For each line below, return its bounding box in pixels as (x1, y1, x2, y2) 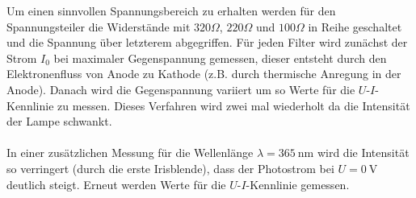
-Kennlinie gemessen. (246, 175, 350, 192)
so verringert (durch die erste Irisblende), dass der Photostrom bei (6, 159, 334, 176)
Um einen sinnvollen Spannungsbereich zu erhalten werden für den (6, 2, 336, 19)
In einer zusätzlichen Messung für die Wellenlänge (6, 144, 254, 161)
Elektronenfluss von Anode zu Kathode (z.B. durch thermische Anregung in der (6, 65, 401, 82)
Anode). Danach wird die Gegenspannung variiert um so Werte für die (6, 80, 355, 97)
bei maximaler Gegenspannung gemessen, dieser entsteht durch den (53, 49, 387, 66)
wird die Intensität (317, 144, 410, 161)
